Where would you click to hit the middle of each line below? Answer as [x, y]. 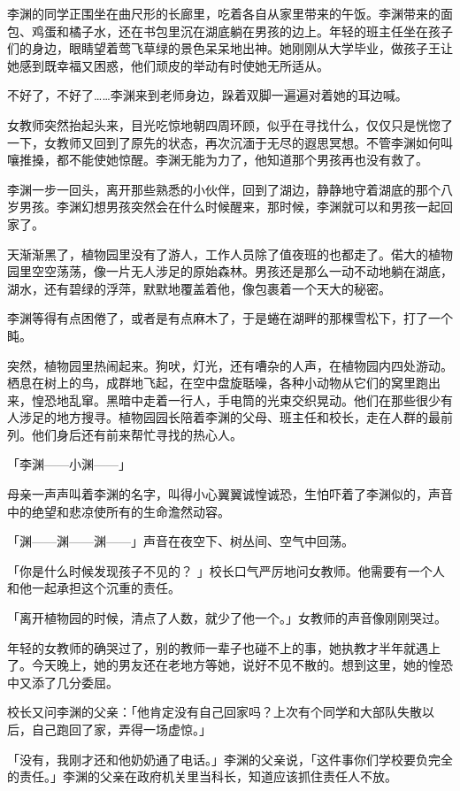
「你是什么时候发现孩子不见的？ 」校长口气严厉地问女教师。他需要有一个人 [226, 570]
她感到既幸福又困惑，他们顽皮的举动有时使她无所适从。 [168, 65]
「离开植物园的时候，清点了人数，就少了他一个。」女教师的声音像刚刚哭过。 [227, 618]
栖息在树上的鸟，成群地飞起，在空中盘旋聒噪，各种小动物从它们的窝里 [211, 383]
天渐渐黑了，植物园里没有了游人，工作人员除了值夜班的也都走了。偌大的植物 [230, 253]
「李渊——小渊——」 [69, 464]
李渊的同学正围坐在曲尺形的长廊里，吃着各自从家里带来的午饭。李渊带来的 [224, 13]
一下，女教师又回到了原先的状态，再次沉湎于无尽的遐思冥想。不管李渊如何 [224, 142]
